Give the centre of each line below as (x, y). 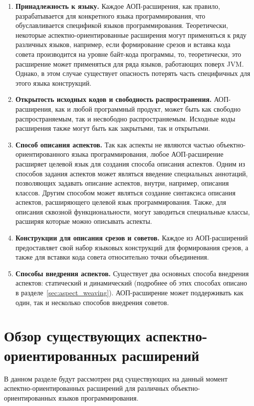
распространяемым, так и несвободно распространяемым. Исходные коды (125, 118)
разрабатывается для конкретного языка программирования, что (110, 15)
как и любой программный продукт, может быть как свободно (148, 108)
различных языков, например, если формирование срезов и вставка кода (123, 44)
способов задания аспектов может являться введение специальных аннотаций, (132, 173)
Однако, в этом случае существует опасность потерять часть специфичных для (133, 73)
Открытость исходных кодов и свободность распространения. (114, 99)
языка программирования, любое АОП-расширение (148, 154)
